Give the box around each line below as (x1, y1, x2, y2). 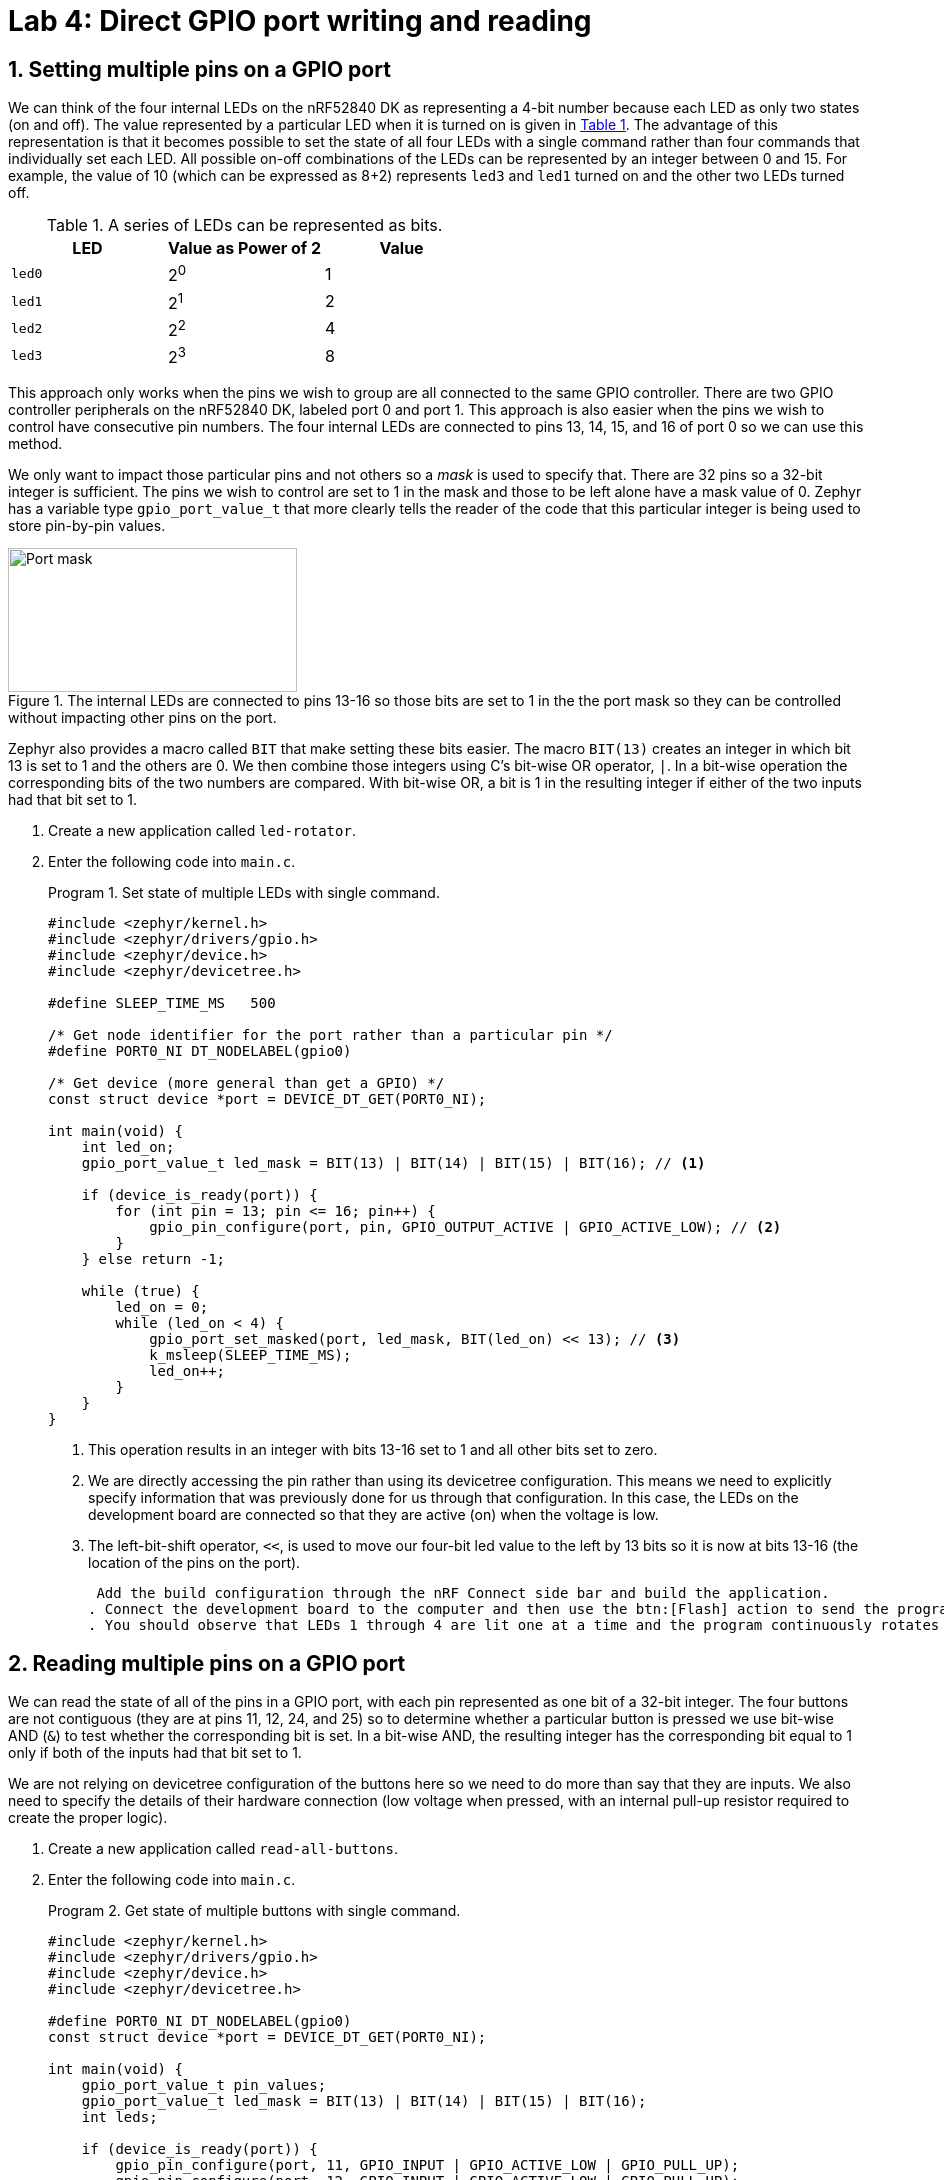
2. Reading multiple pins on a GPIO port (8, 1650, 406, 1676)
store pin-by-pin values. (8, 517, 166, 535)
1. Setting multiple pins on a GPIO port (8, 56, 391, 82)
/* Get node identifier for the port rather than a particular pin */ (48, 1027, 613, 1044)
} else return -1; (81, 1251, 226, 1268)
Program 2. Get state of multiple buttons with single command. (48, 1902, 461, 1920)
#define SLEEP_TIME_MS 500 (48, 995, 276, 1012)
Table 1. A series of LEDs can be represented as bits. (46, 215, 443, 236)
